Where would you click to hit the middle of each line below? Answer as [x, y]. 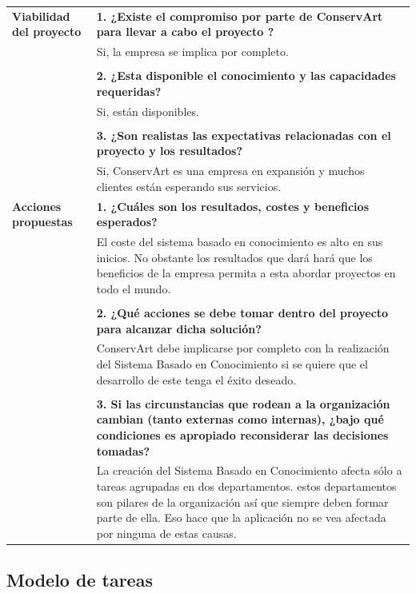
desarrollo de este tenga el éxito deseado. [196, 379]
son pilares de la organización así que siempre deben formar [242, 501]
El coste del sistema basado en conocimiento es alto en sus [240, 242]
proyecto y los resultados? [170, 151]
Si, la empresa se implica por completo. [192, 52]
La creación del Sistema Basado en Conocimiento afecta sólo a [249, 470]
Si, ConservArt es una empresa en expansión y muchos [230, 171]
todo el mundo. [134, 288]
